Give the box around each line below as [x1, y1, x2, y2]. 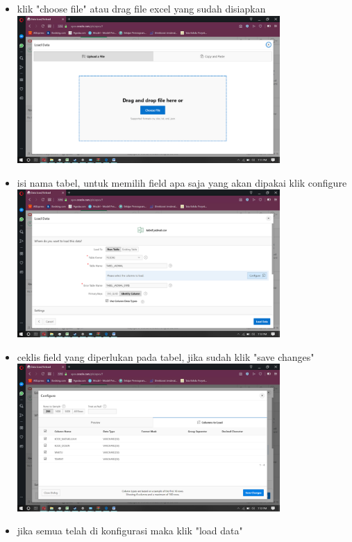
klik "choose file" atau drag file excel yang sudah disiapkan [17, 1, 266, 15]
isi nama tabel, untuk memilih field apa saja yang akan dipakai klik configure [17, 175, 347, 189]
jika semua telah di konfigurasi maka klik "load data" [17, 523, 243, 538]
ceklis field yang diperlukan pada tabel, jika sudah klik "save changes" [17, 349, 315, 364]
